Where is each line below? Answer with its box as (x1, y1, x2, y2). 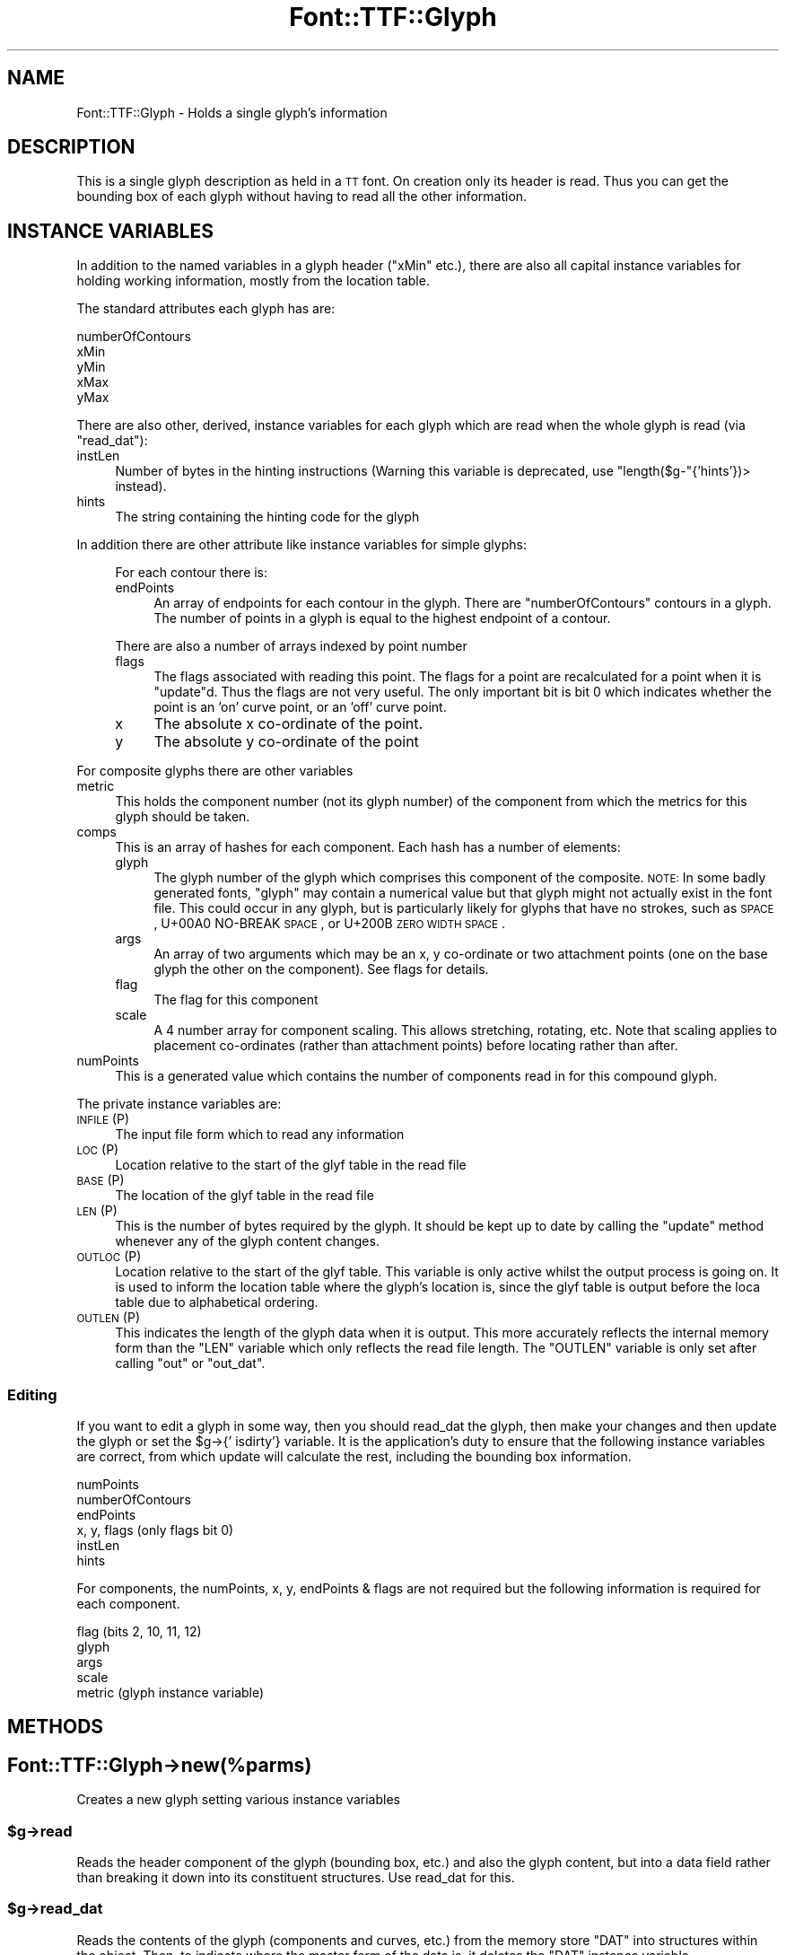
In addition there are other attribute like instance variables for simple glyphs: (76, 537, 527, 553)
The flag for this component (153, 992, 319, 1008)
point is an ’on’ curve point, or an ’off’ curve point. (153, 699, 447, 715)
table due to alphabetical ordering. (115, 1294, 319, 1311)
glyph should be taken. (115, 809, 250, 825)
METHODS (7, 1715, 104, 1739)
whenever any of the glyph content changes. (115, 1233, 380, 1249)
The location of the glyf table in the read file (115, 1188, 374, 1204)
